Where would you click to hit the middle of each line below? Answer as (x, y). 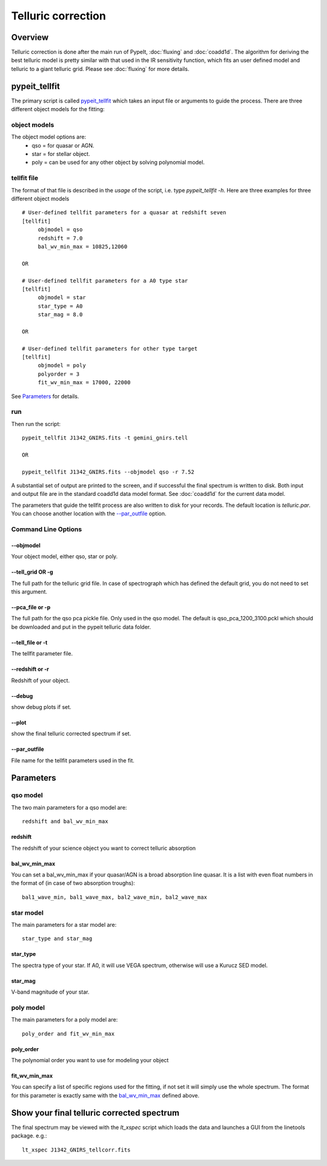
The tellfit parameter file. (42, 654)
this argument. (29, 591)
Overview (30, 37)
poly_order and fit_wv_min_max (68, 1034)
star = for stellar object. (61, 154)
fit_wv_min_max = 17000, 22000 (84, 383)
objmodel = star (62, 298)
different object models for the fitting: (58, 109)
